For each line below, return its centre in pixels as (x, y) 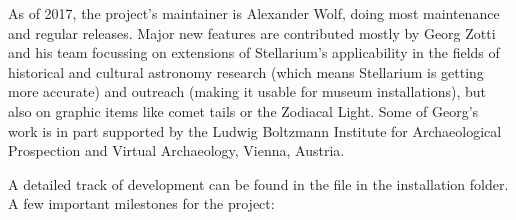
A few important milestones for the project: (141, 203)
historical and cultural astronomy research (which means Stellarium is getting (246, 71)
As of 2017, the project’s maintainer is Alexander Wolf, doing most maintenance (254, 13)
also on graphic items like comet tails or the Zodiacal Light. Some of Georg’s (243, 110)
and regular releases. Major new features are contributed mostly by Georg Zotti (252, 32)
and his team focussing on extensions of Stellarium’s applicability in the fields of (254, 52)
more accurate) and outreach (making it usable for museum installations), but (247, 91)
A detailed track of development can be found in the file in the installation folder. (258, 183)
